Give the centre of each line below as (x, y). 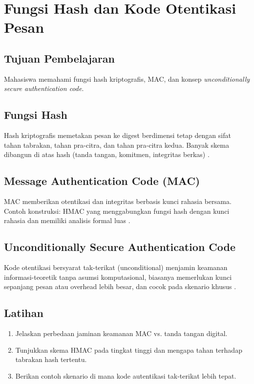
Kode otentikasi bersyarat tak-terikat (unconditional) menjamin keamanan (116, 267)
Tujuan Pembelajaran (60, 58)
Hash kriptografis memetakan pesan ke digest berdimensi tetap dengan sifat (117, 135)
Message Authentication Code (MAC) (102, 181)
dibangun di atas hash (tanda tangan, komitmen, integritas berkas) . (107, 154)
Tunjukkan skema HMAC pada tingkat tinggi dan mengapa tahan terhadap (129, 350)
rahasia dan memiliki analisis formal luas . (67, 220)
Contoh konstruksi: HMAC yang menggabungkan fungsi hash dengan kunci (117, 211)
